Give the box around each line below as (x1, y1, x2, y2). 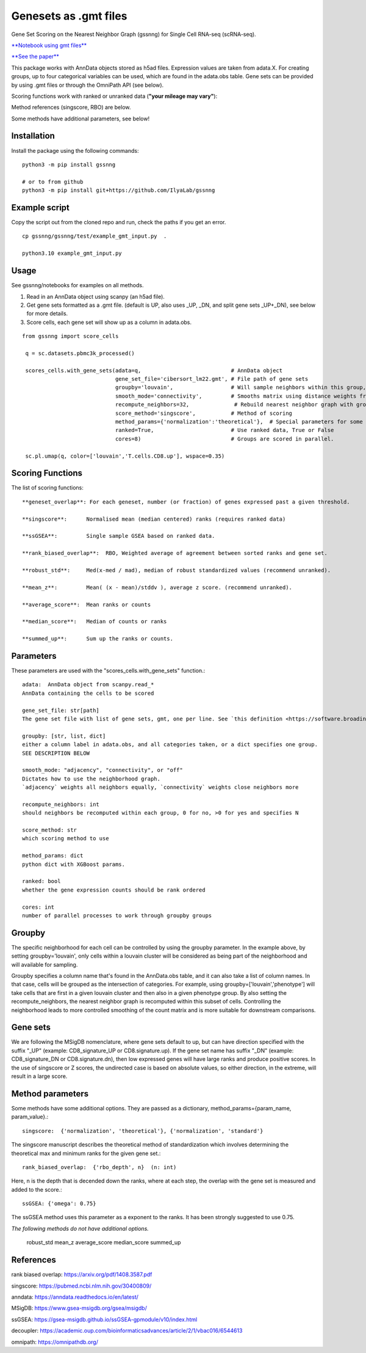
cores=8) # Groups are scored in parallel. (115, 435, 334, 442)
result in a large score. (11, 1072, 68, 1080)
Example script (11, 202, 70, 213)
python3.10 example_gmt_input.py (22, 250, 122, 257)
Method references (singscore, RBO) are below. (11, 104, 131, 111)
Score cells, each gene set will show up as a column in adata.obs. (26, 318, 192, 326)
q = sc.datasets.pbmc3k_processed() (25, 350, 135, 357)
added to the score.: (11, 1186, 62, 1193)
